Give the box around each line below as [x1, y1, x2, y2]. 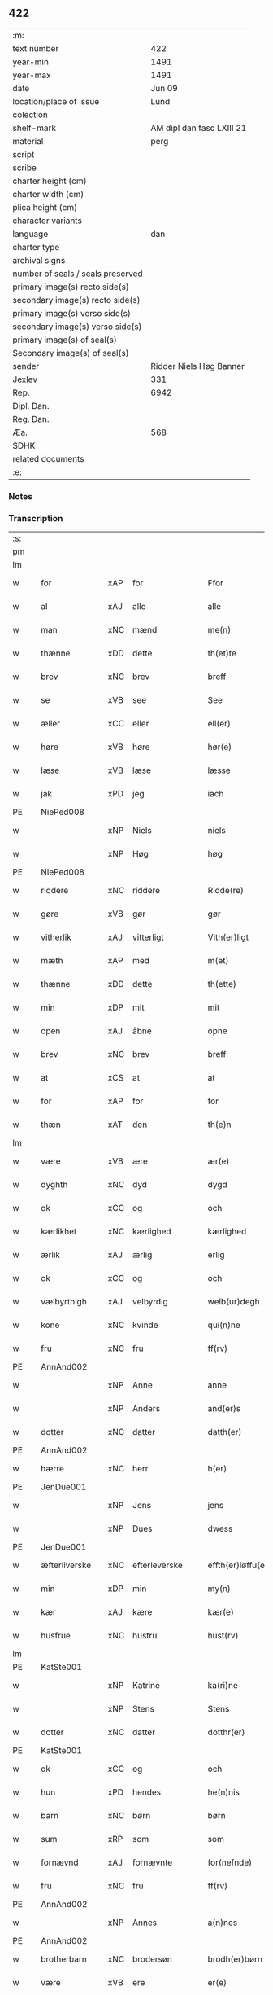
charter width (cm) [12, 188, 84, 199]
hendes [132, 1787, 162, 1798]
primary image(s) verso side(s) [12, 307, 132, 318]
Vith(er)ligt [207, 932, 249, 943]
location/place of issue [12, 95, 100, 107]
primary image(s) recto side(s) [12, 281, 130, 292]
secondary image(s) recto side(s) [12, 294, 141, 305]
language [12, 228, 49, 239]
